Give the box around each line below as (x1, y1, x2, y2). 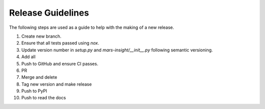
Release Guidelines (9, 7, 89, 18)
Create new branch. (21, 33, 61, 39)
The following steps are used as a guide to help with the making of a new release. (9, 24, 174, 30)
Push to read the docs (21, 95, 66, 101)
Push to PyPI (21, 88, 48, 94)
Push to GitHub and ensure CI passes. (21, 61, 98, 66)
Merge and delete (21, 74, 57, 80)
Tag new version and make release (21, 81, 92, 87)
